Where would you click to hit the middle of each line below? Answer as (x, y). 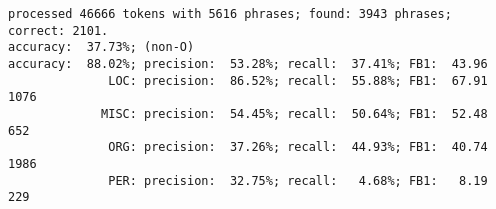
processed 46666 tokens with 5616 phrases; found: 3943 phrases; (230, 14)
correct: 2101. (58, 30)
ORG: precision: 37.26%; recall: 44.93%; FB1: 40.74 (298, 147)
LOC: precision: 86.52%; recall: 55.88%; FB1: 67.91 (298, 80)
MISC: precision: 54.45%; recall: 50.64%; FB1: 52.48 (294, 113)
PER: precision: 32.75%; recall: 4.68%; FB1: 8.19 (298, 180)
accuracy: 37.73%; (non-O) (101, 47)
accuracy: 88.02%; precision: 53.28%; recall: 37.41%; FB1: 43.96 (248, 63)
